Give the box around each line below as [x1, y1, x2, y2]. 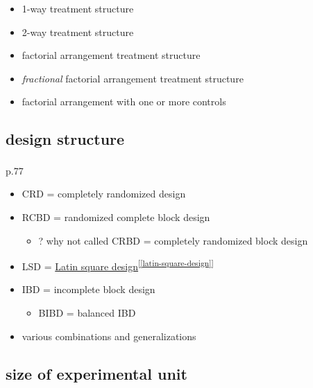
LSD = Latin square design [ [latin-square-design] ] [22, 257, 214, 273]
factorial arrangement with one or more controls [22, 94, 226, 109]
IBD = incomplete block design [22, 282, 155, 297]
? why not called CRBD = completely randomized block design [38, 233, 308, 247]
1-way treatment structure [22, 1, 134, 15]
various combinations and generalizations [22, 328, 196, 343]
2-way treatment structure [22, 24, 134, 39]
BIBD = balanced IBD [38, 306, 136, 320]
